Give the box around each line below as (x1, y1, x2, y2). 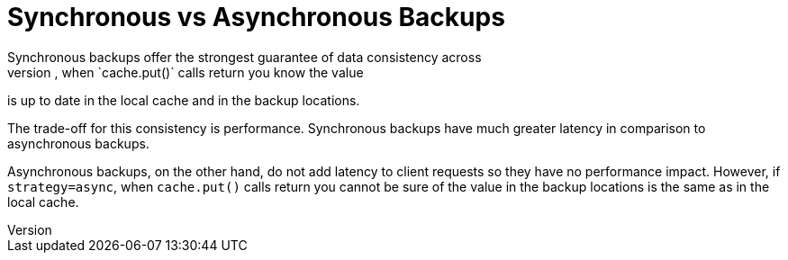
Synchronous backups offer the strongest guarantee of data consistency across (7, 49, 482, 65)
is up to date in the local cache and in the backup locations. (7, 92, 360, 108)
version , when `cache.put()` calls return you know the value (7, 64, 364, 80)
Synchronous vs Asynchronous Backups (7, 2, 505, 32)
